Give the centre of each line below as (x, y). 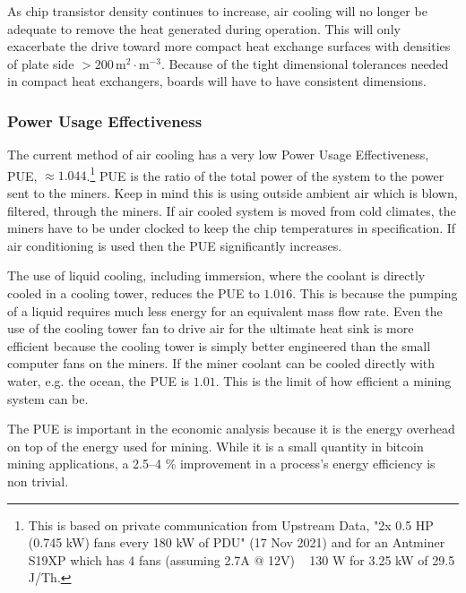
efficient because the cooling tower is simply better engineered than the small (219, 345)
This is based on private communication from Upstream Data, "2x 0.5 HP (231, 524)
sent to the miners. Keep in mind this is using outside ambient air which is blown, (233, 193)
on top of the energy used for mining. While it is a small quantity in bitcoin (216, 446)
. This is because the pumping (375, 293)
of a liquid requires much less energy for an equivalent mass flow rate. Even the (225, 310)
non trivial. (38, 481)
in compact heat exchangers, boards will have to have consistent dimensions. (217, 81)
